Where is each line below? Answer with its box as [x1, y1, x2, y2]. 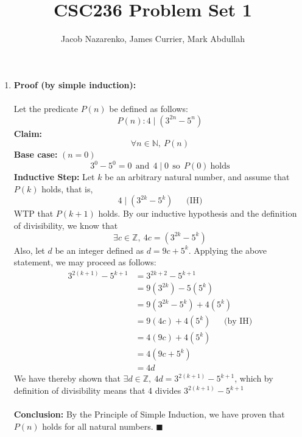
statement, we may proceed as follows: [13, 256, 156, 268]
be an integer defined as [55, 243, 144, 256]
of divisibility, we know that [13, 218, 118, 231]
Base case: [13, 148, 58, 161]
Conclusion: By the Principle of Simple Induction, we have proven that [13, 408, 285, 421]
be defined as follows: [109, 102, 188, 114]
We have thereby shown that [13, 372, 121, 385]
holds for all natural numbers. [42, 419, 153, 432]
